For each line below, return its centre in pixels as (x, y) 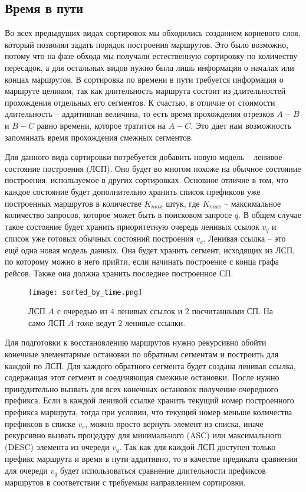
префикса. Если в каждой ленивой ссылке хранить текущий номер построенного (149, 400)
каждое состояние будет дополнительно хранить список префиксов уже (133, 191)
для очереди (26, 470)
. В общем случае (270, 215)
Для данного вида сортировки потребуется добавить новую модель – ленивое (144, 157)
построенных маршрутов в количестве (73, 203)
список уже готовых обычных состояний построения (99, 238)
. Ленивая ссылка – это (244, 238)
